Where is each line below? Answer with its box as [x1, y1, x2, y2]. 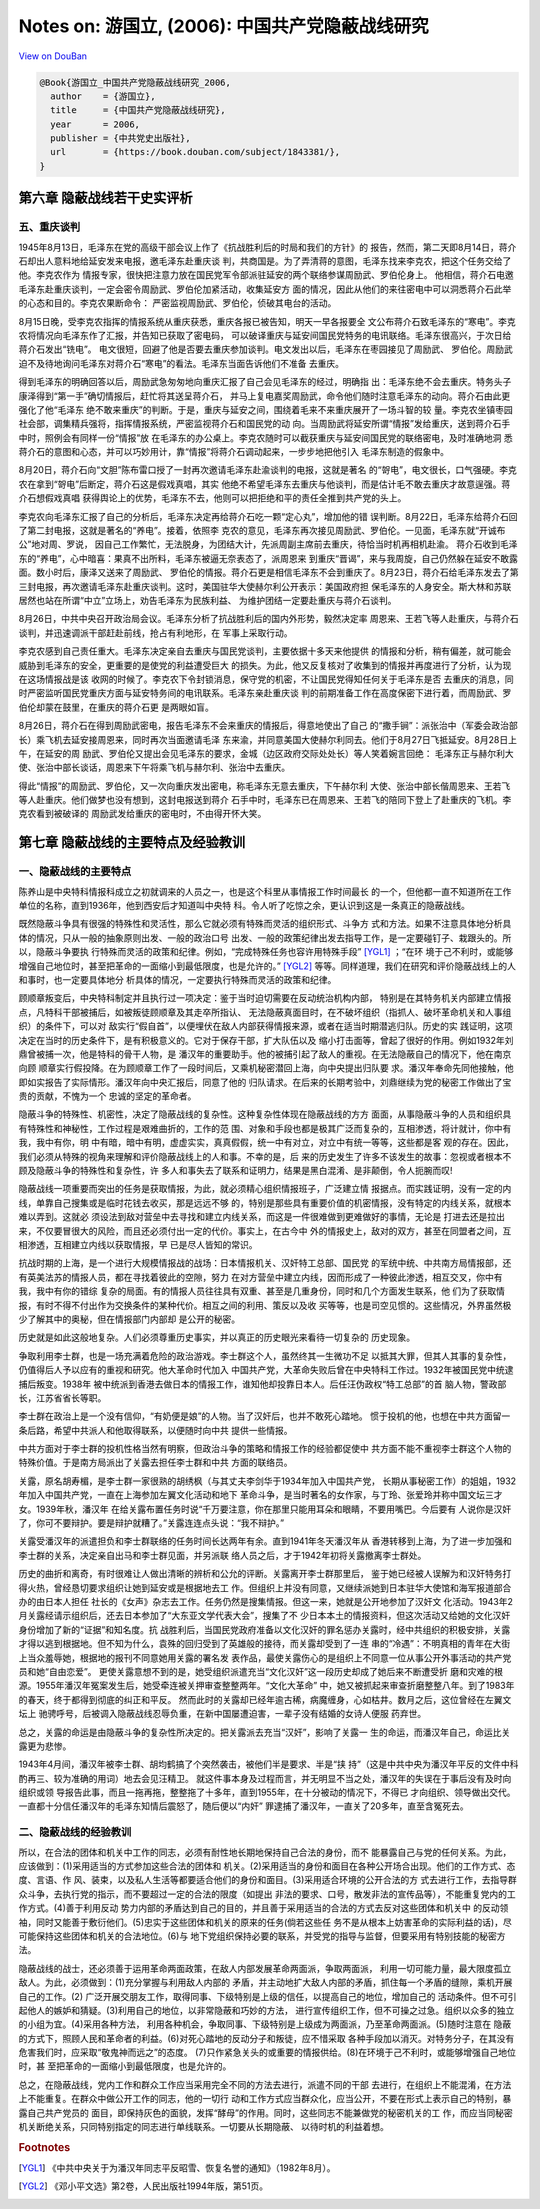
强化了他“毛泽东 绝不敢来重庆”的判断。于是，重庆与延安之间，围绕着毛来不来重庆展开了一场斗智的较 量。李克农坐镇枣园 [18, 403, 514, 415]
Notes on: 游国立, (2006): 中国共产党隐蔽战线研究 [18, 15, 429, 37]
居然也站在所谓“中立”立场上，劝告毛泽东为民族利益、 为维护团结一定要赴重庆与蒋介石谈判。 [18, 595, 397, 606]
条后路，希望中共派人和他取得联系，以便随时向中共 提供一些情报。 [18, 1424, 293, 1436]
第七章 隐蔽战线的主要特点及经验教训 [18, 834, 245, 851]
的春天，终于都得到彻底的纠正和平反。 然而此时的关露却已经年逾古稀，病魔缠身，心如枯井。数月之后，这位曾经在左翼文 [18, 1693, 512, 1705]
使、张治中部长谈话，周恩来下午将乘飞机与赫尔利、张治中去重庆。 [18, 761, 290, 774]
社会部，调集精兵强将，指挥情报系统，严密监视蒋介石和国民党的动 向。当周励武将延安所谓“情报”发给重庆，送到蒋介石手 [18, 418, 511, 430]
